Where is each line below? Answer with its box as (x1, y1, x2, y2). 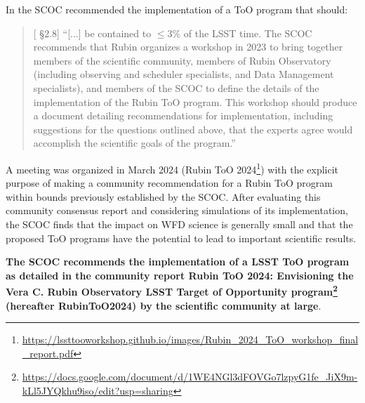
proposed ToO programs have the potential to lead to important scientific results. (6, 230, 357, 245)
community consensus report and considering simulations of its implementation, (6, 203, 348, 218)
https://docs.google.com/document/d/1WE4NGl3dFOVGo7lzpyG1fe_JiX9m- (22, 369, 358, 384)
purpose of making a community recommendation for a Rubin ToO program (6, 176, 333, 190)
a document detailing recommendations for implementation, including (33, 108, 333, 123)
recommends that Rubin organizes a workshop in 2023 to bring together (33, 39, 343, 54)
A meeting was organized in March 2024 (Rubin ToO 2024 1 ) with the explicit (6, 159, 339, 176)
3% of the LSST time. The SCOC (167, 25, 312, 40)
